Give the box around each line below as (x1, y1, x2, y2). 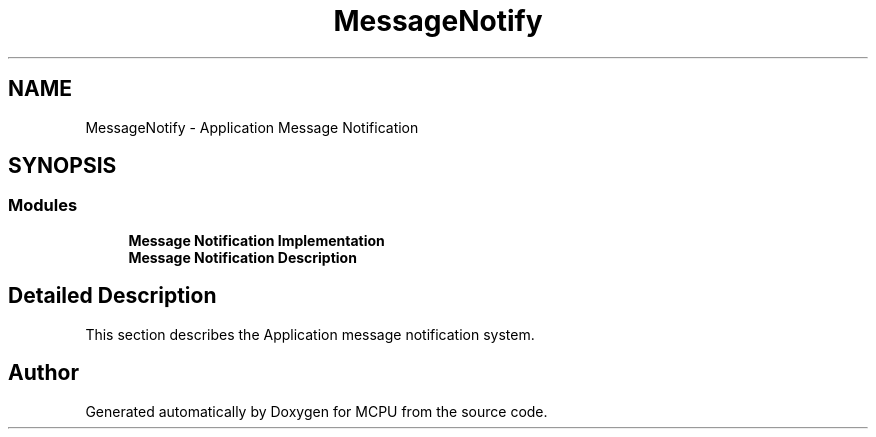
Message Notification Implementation (128, 231, 385, 249)
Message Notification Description (128, 248, 357, 266)
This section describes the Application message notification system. (85, 325, 535, 343)
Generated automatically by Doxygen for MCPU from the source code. (85, 402, 548, 420)
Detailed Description (8, 283, 217, 309)
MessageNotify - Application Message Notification (85, 118, 419, 136)
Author (8, 360, 79, 386)
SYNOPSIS (8, 153, 117, 179)
